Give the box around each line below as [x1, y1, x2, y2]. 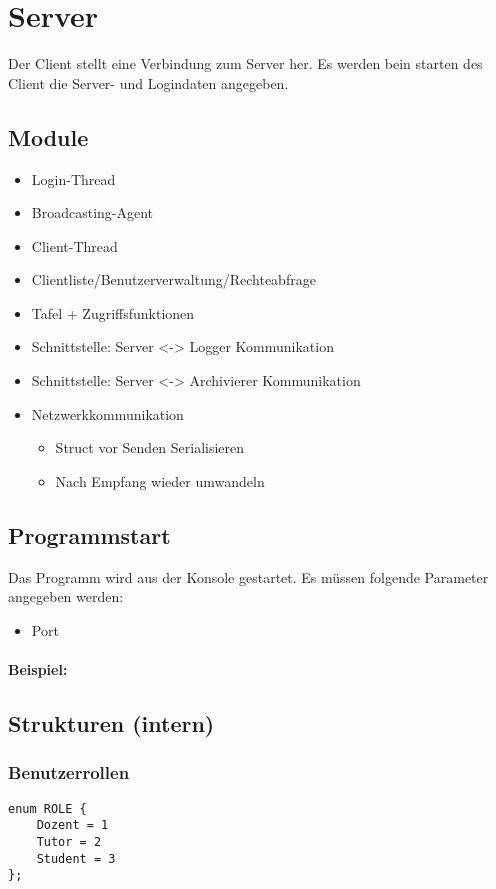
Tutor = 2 [36, 834, 102, 849]
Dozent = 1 [36, 818, 109, 833]
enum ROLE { [8, 801, 87, 816]
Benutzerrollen [8, 760, 130, 785]
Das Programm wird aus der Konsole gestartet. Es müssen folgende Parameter [8, 566, 489, 587]
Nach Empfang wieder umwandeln [55, 470, 265, 491]
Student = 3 [36, 851, 116, 866]
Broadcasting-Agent [31, 202, 154, 223]
